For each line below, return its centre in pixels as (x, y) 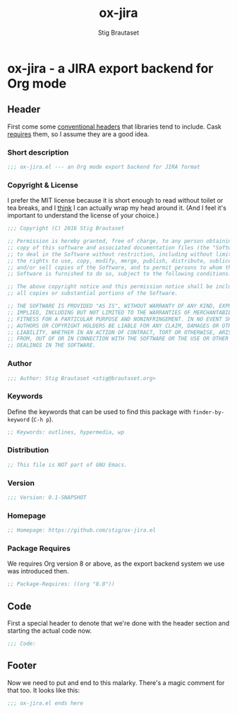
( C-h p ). (43, 419)
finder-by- (209, 412)
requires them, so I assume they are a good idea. (78, 134)
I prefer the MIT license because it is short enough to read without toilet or (115, 201)
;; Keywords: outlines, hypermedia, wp (66, 432)
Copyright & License (43, 185)
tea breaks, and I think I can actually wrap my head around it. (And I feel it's (117, 208)
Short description (38, 152)
